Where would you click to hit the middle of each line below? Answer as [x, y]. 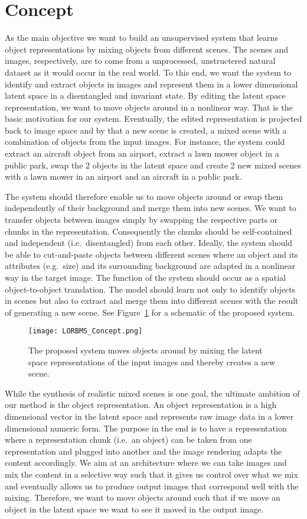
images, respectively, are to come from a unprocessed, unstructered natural [140, 61]
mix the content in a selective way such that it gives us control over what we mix [151, 474]
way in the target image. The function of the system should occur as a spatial [146, 277]
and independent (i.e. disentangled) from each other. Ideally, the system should [148, 243]
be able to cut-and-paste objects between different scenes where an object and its [151, 254]
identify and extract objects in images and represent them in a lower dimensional [151, 84]
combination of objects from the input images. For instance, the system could [145, 142]
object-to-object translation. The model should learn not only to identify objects [150, 289]
